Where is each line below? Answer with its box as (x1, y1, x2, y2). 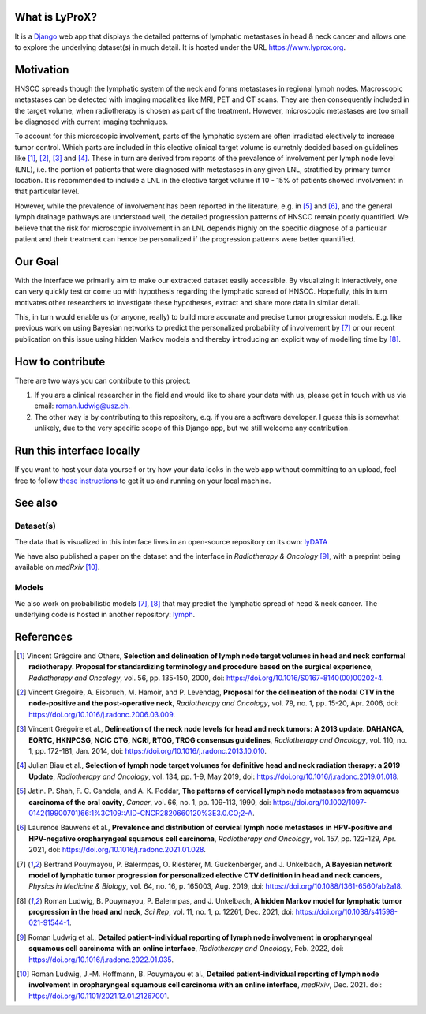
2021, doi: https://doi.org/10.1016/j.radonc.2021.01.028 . (28, 845, 207, 855)
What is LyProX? (14, 10, 98, 24)
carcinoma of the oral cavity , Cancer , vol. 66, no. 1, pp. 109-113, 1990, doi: (28, 797, 271, 806)
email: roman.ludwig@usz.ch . (34, 401, 130, 410)
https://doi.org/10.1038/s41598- (295, 907, 398, 917)
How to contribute (14, 355, 106, 369)
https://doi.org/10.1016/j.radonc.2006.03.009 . (28, 709, 176, 719)
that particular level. (14, 186, 80, 196)
